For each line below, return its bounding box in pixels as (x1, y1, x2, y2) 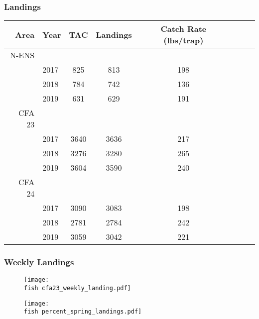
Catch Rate (160, 23, 207, 35)
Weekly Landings (4, 256, 74, 268)
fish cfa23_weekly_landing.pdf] (24, 285, 131, 292)
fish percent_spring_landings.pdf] (24, 308, 142, 316)
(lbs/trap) (163, 34, 204, 46)
